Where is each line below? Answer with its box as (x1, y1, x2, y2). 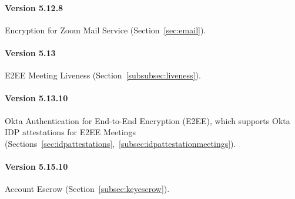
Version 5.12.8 (5, 1, 63, 13)
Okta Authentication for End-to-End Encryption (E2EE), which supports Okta (5, 114, 290, 126)
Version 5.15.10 (5, 160, 68, 172)
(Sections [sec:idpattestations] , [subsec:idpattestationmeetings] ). (5, 137, 236, 149)
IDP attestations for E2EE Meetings (5, 126, 136, 138)
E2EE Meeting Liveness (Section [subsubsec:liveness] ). (5, 69, 201, 81)
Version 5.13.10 (5, 92, 68, 104)
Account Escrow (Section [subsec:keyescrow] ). (5, 183, 170, 195)
